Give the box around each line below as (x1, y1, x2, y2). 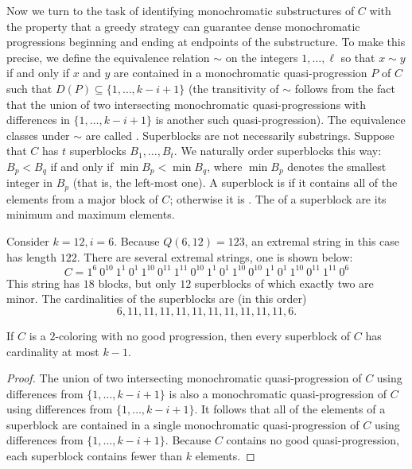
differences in (6, 111, 70, 128)
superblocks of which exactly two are (194, 274, 374, 291)
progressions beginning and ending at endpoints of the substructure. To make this (6, 33, 406, 50)
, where (207, 157, 243, 174)
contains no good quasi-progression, (226, 432, 399, 448)
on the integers (225, 48, 298, 65)
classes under (6, 126, 70, 143)
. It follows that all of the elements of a (194, 401, 386, 417)
